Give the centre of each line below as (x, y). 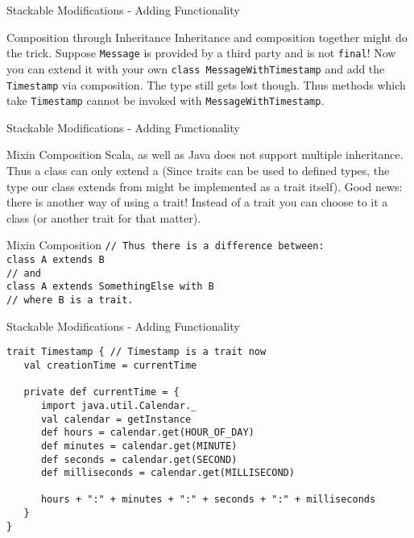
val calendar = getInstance (116, 419)
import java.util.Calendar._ (119, 405)
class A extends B (56, 260)
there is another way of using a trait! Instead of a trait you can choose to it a (197, 202)
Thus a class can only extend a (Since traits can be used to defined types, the (198, 170)
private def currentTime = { (101, 392)
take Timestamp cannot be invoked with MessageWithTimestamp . (166, 100)
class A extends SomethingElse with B (110, 287)
